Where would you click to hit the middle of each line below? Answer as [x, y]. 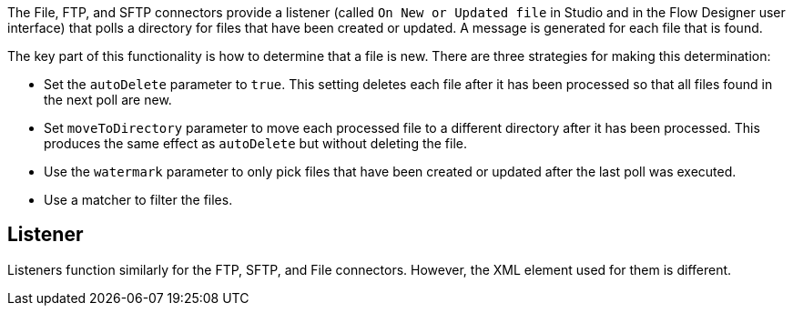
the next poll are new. [108, 100]
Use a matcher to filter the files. [138, 200]
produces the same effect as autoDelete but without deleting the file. [256, 143]
